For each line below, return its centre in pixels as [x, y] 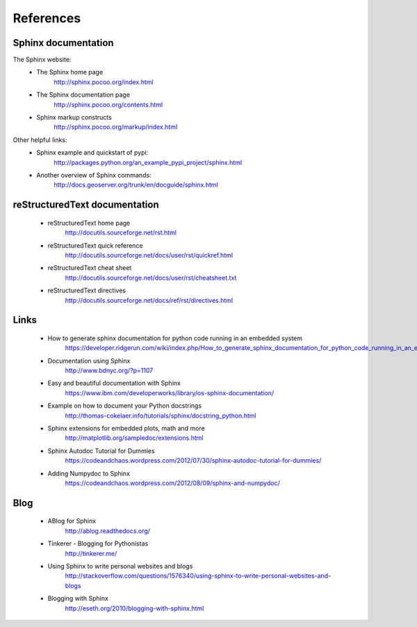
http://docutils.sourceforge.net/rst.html [121, 232]
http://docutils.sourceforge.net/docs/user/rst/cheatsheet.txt [151, 278]
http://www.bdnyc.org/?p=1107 [109, 371]
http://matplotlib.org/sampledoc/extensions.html [134, 438]
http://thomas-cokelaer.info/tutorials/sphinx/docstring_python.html [161, 415]
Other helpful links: [40, 140]
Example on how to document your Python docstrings [124, 406]
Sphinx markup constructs [74, 118]
